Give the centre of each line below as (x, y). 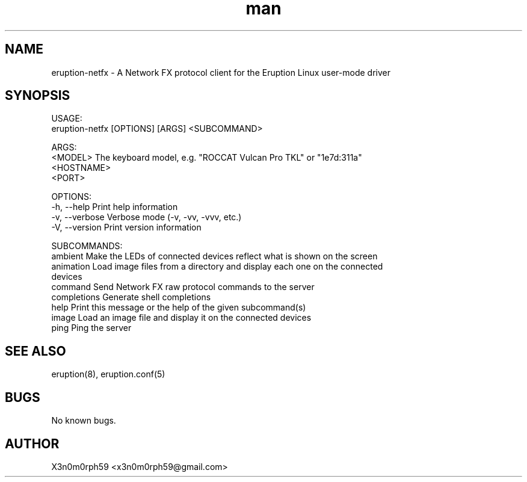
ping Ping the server (91, 328)
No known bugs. (84, 421)
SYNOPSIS (38, 96)
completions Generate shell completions (131, 297)
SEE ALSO (35, 351)
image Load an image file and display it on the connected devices (181, 318)
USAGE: (67, 119)
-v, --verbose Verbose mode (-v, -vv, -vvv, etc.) (146, 217)
